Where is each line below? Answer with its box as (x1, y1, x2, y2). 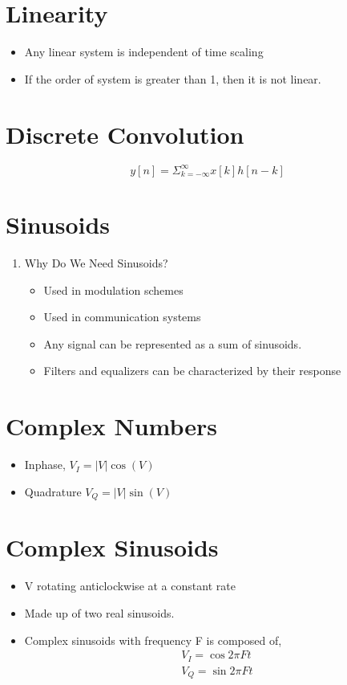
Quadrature (24, 483, 82, 499)
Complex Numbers (6, 410, 218, 442)
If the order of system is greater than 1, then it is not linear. (24, 70, 321, 87)
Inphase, (24, 456, 66, 473)
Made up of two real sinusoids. (24, 604, 175, 621)
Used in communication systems (43, 308, 201, 325)
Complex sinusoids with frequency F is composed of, (24, 631, 282, 648)
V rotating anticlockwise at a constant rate (24, 577, 236, 594)
